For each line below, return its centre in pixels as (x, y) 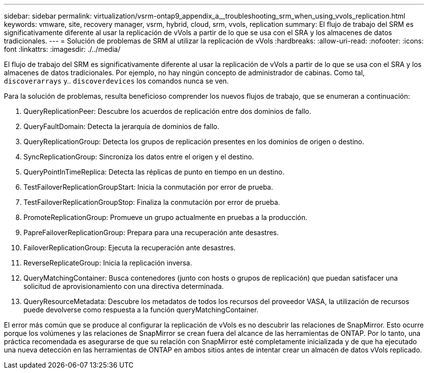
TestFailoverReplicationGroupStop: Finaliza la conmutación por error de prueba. (152, 202)
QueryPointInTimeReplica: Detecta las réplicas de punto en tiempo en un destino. (154, 172)
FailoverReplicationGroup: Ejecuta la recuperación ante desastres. (130, 248)
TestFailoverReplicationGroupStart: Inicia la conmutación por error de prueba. (148, 187)
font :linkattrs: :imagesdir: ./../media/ (62, 49)
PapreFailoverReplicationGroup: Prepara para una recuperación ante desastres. (151, 232)
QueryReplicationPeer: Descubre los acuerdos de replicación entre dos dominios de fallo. (167, 111)
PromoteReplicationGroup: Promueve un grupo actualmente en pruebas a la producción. (166, 217)
